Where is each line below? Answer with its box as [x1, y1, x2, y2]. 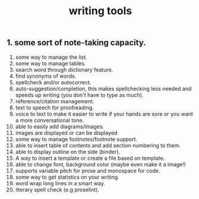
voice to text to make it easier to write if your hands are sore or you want [15, 110, 194, 117]
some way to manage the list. [15, 53, 88, 61]
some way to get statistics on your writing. [15, 173, 119, 181]
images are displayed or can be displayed [15, 129, 118, 136]
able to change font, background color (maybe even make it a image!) [15, 160, 187, 168]
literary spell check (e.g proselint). [15, 186, 100, 193]
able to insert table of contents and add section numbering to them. [15, 141, 181, 149]
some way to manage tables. [15, 59, 86, 67]
